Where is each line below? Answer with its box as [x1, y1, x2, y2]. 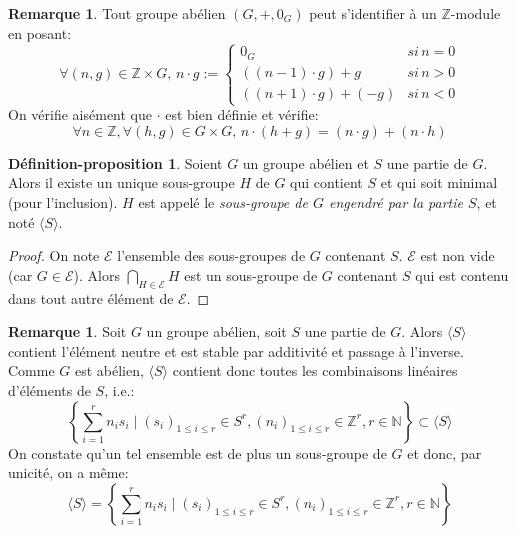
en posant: [8, 22, 72, 43]
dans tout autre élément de [8, 287, 174, 308]
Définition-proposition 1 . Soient [8, 152, 223, 173]
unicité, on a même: [8, 462, 129, 483]
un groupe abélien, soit [146, 321, 287, 342]
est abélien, [74, 360, 144, 381]
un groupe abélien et [242, 152, 369, 173]
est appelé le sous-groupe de [138, 192, 308, 213]
